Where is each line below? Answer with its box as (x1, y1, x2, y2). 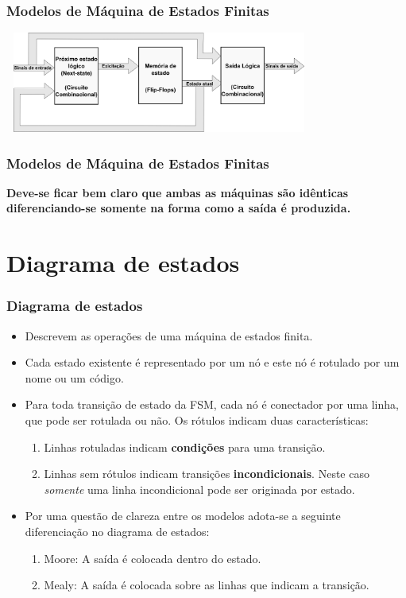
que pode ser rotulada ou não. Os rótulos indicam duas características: (25, 411, 369, 428)
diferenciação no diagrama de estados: (25, 522, 210, 539)
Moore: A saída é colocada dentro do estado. (44, 549, 261, 566)
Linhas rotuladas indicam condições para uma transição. (44, 438, 326, 455)
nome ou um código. (25, 369, 124, 386)
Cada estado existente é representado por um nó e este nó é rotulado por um (25, 354, 400, 371)
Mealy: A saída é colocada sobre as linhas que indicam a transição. (44, 577, 369, 593)
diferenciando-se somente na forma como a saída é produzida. (6, 200, 351, 216)
